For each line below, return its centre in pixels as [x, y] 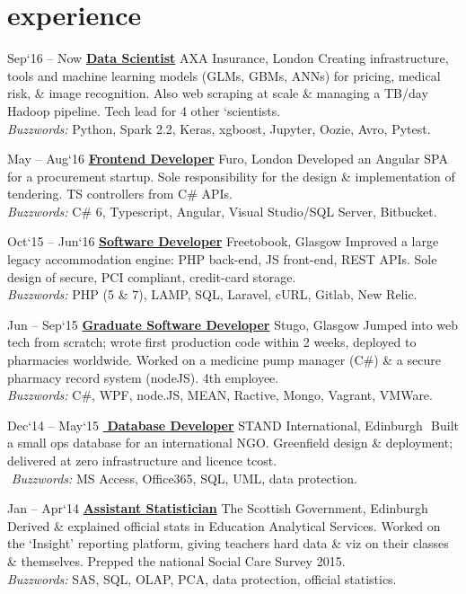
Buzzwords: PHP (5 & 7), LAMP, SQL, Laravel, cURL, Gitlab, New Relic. [212, 294]
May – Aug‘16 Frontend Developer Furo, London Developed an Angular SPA [228, 159]
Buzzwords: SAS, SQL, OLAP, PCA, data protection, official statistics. [202, 578]
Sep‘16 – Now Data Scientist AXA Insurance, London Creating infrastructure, [228, 58]
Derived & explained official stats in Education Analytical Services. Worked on [224, 525]
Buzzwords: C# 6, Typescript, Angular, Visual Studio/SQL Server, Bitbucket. [222, 211]
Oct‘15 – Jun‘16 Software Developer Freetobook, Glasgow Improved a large [223, 241]
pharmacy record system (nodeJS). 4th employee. [143, 377]
